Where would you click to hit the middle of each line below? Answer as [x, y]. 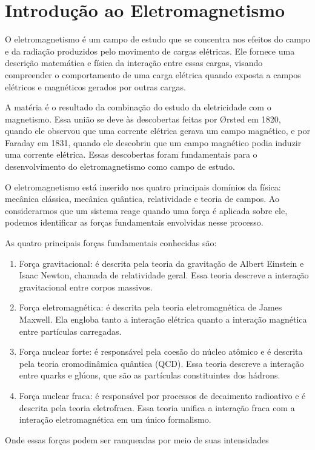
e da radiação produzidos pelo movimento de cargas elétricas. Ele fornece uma [150, 51]
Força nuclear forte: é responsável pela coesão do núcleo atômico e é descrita [161, 351]
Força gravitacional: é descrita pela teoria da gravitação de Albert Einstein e [161, 263]
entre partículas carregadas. [70, 331]
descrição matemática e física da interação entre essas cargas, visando [134, 63]
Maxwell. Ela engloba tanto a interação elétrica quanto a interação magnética [163, 319]
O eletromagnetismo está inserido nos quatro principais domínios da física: [143, 186]
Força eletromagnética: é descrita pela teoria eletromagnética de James [151, 307]
